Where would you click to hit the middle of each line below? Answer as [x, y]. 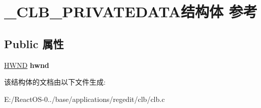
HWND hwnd [27, 65]
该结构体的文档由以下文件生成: [55, 82]
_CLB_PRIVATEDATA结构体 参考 [131, 11]
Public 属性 [34, 43]
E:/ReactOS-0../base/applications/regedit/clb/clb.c [85, 99]
